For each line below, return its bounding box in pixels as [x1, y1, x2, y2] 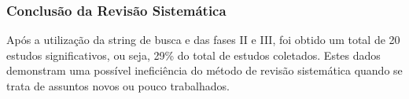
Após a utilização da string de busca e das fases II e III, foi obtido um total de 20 [6, 31, 400, 48]
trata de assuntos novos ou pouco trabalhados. [6, 78, 230, 93]
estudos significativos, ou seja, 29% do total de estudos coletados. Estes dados [6, 46, 381, 63]
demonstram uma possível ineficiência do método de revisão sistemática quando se [6, 62, 403, 79]
